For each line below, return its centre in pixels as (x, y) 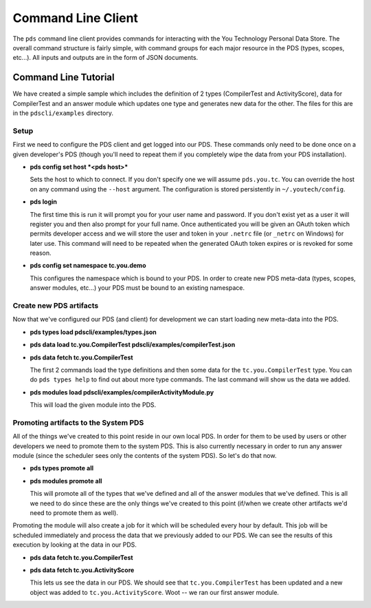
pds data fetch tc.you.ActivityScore (82, 570)
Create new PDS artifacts (56, 305)
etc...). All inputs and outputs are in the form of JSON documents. (105, 58)
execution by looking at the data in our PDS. (75, 545)
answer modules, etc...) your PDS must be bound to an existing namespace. (137, 288)
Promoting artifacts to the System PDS (78, 422)
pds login (44, 202)
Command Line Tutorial (64, 77)
